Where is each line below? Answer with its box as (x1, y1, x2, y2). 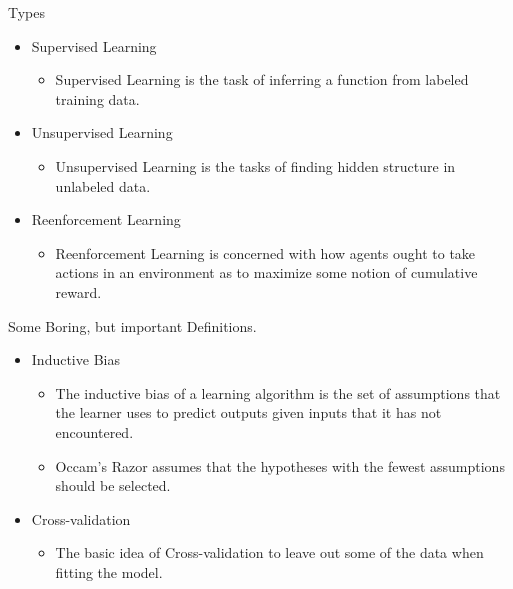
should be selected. (55, 475, 171, 496)
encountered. (55, 421, 134, 442)
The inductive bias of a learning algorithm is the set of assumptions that (55, 382, 501, 403)
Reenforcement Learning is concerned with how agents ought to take (55, 242, 476, 263)
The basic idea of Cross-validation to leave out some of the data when (55, 542, 484, 563)
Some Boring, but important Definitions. (8, 315, 257, 336)
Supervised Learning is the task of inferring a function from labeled (55, 69, 469, 90)
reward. (55, 281, 102, 302)
